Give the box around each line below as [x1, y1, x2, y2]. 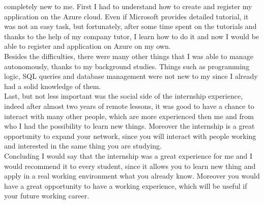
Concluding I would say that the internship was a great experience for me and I [4, 150, 253, 161]
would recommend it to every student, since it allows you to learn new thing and [4, 160, 256, 171]
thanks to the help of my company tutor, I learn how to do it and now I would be [4, 31, 259, 41]
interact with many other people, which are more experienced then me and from [4, 110, 254, 121]
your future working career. [4, 190, 90, 201]
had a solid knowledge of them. [4, 80, 101, 91]
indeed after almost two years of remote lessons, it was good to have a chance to [4, 100, 254, 111]
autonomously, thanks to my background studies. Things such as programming [4, 61, 250, 71]
